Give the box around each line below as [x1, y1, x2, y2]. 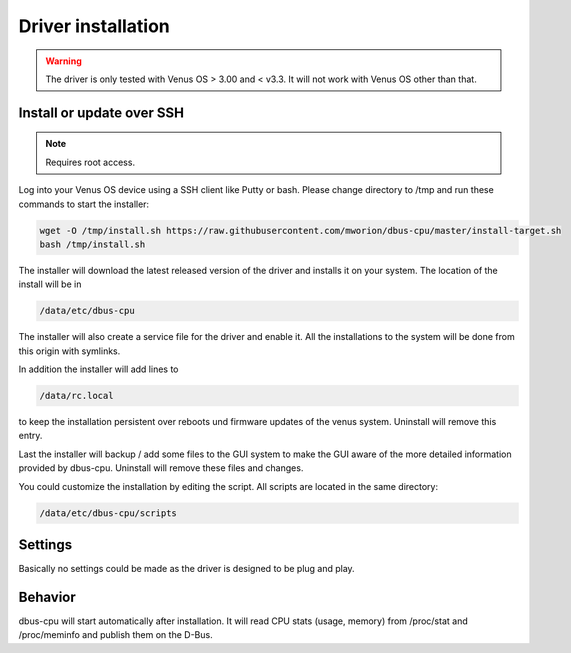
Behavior [18, 588, 77, 605]
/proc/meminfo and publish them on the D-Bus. [18, 629, 214, 641]
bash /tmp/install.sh [39, 238, 146, 250]
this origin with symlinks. [18, 345, 121, 357]
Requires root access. [45, 156, 135, 168]
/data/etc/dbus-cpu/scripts [39, 507, 177, 519]
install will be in [18, 278, 82, 290]
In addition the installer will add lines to [18, 363, 179, 375]
